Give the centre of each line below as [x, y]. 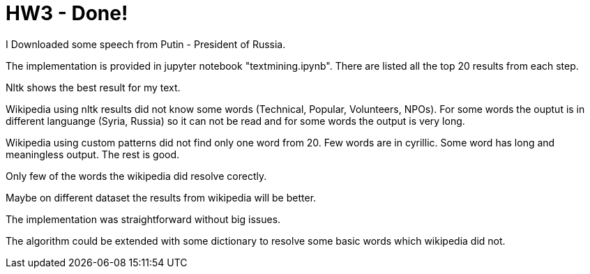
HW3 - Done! [67, 13]
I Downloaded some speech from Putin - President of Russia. [146, 44]
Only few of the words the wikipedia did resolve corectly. [136, 176]
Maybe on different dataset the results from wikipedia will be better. [161, 197]
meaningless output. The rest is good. [93, 154]
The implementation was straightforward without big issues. [143, 219]
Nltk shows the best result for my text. [93, 87]
